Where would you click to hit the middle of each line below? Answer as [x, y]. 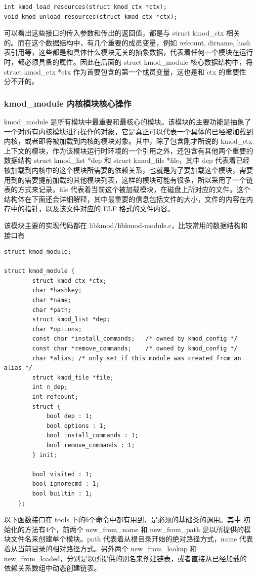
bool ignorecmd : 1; [66, 484]
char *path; [52, 310]
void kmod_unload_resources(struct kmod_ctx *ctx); [91, 17]
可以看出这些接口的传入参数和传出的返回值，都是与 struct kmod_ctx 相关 [122, 33]
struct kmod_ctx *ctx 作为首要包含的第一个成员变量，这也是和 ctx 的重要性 [125, 71]
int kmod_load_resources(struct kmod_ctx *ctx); [86, 7]
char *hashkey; [57, 290]
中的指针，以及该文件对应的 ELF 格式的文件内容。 [92, 209]
